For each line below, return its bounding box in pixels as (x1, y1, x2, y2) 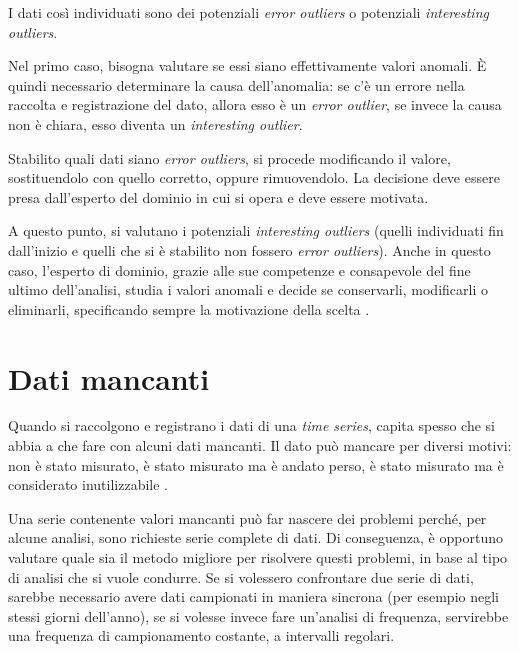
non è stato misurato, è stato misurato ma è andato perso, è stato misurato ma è (8, 454, 504, 475)
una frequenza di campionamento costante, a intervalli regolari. (8, 625, 395, 646)
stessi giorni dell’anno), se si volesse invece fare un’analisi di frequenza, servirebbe (8, 605, 509, 626)
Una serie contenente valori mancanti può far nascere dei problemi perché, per (8, 507, 487, 528)
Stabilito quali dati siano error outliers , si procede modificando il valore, (8, 147, 451, 168)
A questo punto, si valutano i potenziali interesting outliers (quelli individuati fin (8, 220, 504, 241)
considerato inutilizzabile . (8, 474, 168, 495)
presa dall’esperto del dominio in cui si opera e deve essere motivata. (8, 186, 429, 207)
